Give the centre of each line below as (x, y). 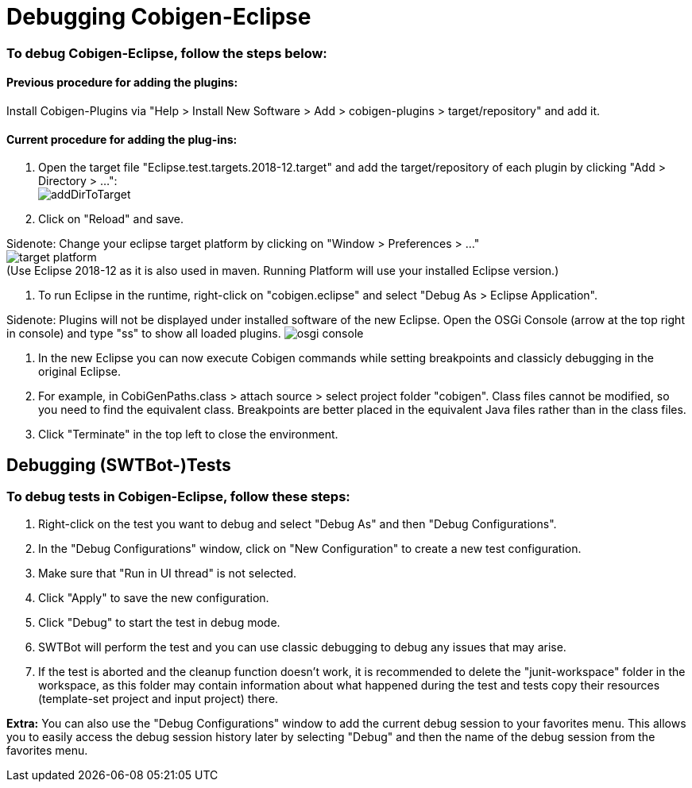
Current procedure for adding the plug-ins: (122, 139)
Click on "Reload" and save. (111, 219)
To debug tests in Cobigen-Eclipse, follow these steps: (178, 497)
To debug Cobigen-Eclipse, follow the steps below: (167, 53)
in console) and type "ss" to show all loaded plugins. (144, 334)
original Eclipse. (79, 372)
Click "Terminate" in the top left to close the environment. (188, 435)
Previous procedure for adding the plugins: (122, 83)
